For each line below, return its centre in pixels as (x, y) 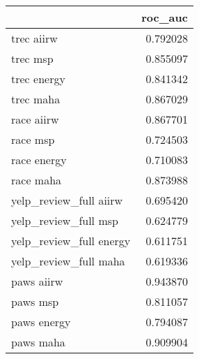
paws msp (35, 301)
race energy (39, 160)
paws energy (41, 322)
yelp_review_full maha (68, 261)
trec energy (38, 79)
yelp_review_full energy (71, 241)
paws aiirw (37, 281)
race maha (37, 180)
